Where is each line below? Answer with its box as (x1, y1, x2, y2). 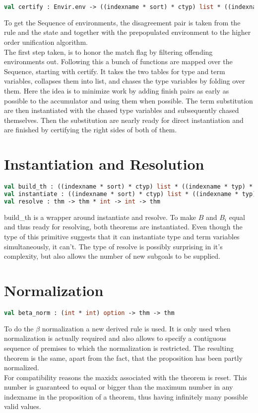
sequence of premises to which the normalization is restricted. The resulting (4, 342, 234, 353)
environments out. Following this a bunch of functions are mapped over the (4, 56, 233, 67)
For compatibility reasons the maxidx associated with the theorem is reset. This (4, 372, 247, 382)
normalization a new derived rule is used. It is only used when (42, 323, 231, 333)
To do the (4, 323, 34, 333)
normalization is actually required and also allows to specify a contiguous (4, 333, 227, 343)
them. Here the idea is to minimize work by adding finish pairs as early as (4, 86, 229, 96)
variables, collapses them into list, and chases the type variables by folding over (4, 76, 245, 86)
